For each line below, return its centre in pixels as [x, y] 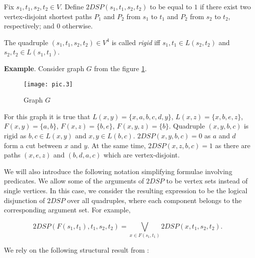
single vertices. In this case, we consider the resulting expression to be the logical [126, 190]
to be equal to [171, 6]
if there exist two [225, 6]
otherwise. [78, 26]
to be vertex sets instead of [207, 181]
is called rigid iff [136, 42]
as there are [233, 145]
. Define [72, 6]
